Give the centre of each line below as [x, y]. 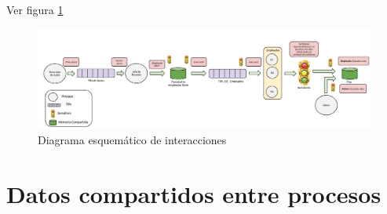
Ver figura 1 [35, 9]
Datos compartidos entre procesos [194, 193]
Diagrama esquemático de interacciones [132, 140]
